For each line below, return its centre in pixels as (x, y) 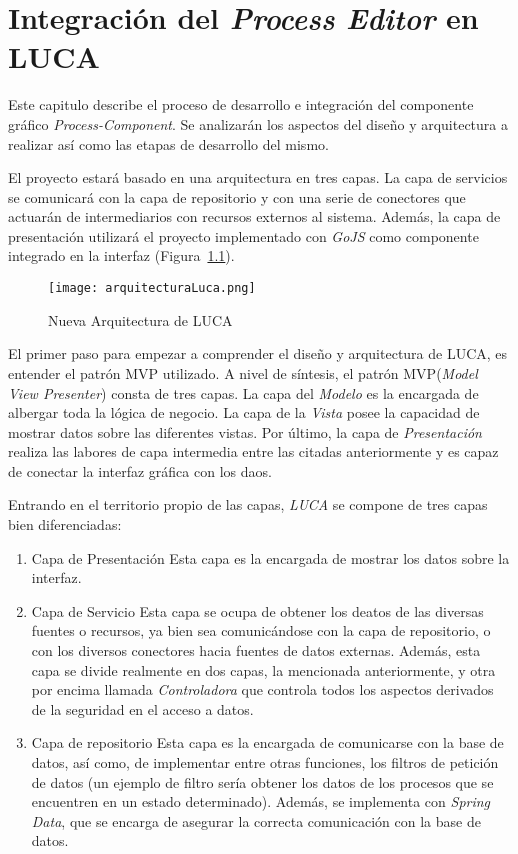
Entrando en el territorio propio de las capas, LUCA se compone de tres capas (248, 504)
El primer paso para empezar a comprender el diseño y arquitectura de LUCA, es (258, 353)
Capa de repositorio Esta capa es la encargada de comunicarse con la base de (267, 742)
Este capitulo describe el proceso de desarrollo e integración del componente (241, 104)
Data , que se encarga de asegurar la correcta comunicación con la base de (256, 820)
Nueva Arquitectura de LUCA (140, 319)
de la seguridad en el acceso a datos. (142, 708)
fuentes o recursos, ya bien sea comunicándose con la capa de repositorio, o (261, 630)
